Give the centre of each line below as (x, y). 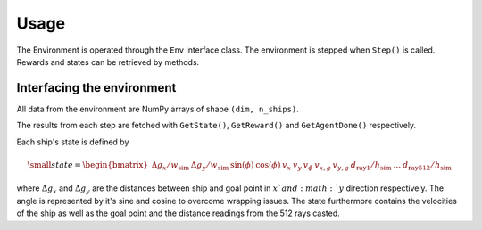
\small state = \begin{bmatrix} (88, 164)
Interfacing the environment (96, 88)
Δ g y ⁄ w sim (210, 166)
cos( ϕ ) (268, 164)
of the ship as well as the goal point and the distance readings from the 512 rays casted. (179, 213)
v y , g (341, 166)
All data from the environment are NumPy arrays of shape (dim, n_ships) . (158, 109)
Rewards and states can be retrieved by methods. (108, 62)
